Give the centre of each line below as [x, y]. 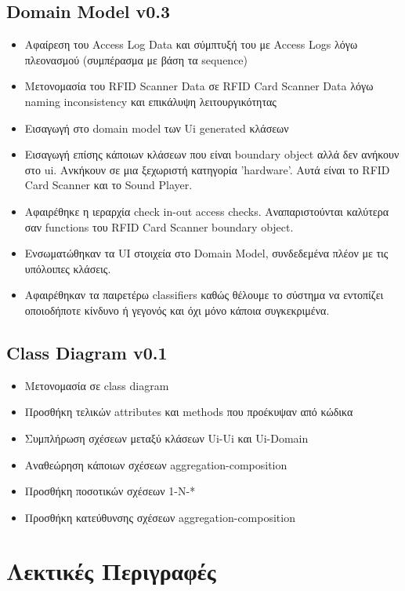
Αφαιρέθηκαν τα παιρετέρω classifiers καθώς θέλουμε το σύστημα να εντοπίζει [204, 295]
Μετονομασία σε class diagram [97, 385]
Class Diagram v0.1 [87, 352]
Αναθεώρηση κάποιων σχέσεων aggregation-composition [156, 464]
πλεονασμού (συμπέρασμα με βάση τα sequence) [136, 59]
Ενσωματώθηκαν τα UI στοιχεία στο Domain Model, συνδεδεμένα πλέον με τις [206, 253]
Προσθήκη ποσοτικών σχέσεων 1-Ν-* [110, 491]
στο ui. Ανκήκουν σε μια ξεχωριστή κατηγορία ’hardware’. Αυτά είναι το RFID [207, 169]
